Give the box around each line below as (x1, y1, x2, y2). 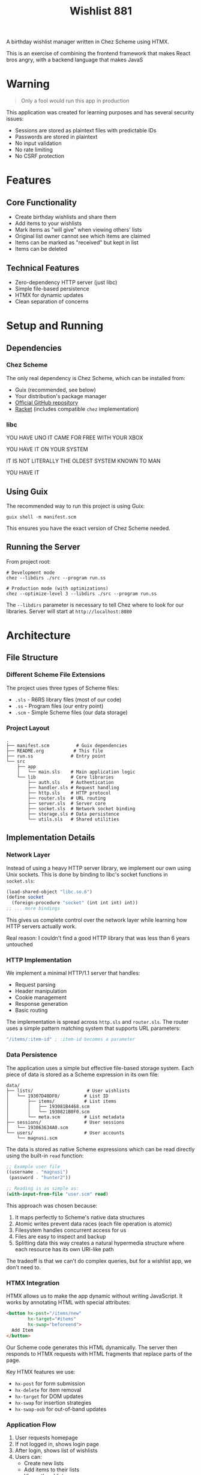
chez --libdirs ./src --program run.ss (6, 574, 106, 581)
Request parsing (14, 981, 56, 988)
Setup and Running (6, 319, 104, 333)
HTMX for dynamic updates (14, 291, 84, 298)
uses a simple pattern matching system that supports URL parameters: (6, 1024, 181, 1032)
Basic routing (14, 1006, 48, 1014)
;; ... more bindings (6, 905, 61, 912)
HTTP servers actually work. (6, 923, 77, 930)
